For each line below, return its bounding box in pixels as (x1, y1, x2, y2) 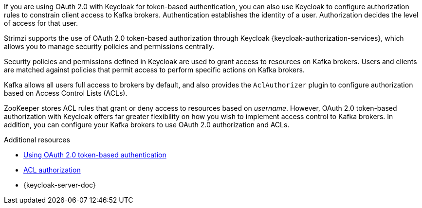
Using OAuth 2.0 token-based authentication (23, 151, 166, 159)
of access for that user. (4, 19, 78, 27)
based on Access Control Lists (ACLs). (4, 89, 128, 97)
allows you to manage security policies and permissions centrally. (4, 42, 215, 51)
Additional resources (4, 136, 70, 144)
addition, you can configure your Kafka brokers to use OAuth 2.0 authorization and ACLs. (4, 121, 290, 129)
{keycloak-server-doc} (23, 181, 96, 189)
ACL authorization (23, 166, 81, 174)
